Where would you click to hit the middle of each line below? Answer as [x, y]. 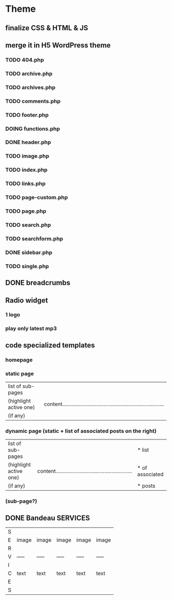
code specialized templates [50, 345]
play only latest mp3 [31, 329]
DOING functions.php [33, 129]
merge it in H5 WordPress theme [58, 45]
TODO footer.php [27, 115]
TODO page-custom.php [37, 197]
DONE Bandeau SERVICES [48, 518]
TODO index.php [26, 170]
